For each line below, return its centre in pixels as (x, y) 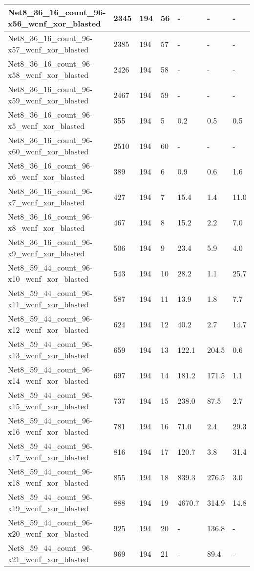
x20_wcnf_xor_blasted (48, 534)
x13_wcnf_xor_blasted (48, 355)
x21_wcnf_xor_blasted (48, 559)
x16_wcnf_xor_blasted (48, 432)
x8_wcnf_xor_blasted (46, 228)
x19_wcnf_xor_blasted (48, 508)
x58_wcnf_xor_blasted (48, 75)
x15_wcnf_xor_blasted (48, 406)
